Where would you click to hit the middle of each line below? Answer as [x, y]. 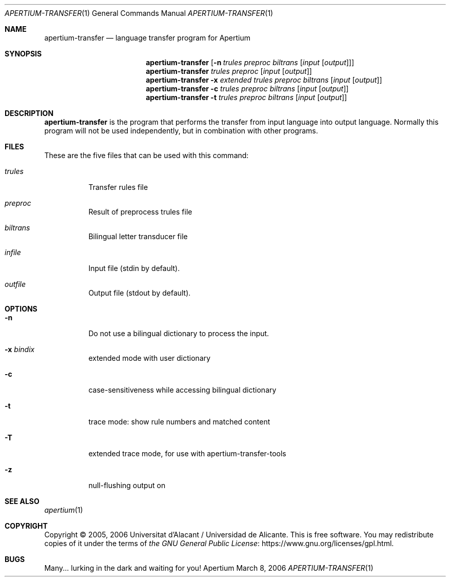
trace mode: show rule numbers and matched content [179, 422]
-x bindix [20, 349]
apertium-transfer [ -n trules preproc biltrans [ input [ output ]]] [250, 62]
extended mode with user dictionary [150, 358]
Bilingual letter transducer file [138, 236]
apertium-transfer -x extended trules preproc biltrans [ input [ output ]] [264, 80]
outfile [15, 284]
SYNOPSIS [23, 54]
